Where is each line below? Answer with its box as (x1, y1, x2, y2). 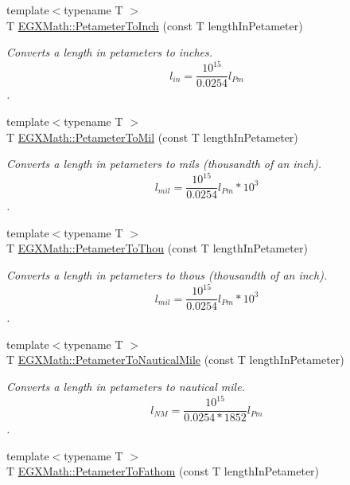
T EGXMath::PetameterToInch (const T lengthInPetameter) (6, 17, 303, 33)
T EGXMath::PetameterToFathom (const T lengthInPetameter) (6, 463, 320, 479)
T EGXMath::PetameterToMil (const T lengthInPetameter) (6, 128, 298, 145)
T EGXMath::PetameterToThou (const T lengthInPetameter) (6, 240, 308, 256)
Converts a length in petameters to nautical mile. (6, 378, 245, 394)
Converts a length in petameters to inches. (6, 44, 213, 61)
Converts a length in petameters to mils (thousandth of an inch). (6, 155, 322, 172)
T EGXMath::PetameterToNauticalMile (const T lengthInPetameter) (6, 351, 344, 368)
